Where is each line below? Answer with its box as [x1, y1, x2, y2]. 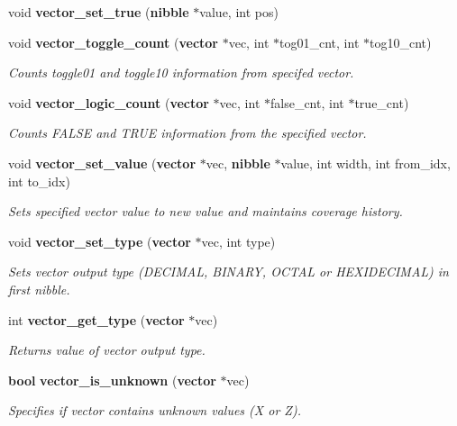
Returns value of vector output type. [8, 340, 206, 359]
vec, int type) [201, 231, 276, 250]
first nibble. [8, 279, 70, 298]
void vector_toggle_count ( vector [8, 32, 218, 51]
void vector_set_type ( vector [8, 231, 191, 250]
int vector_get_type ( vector [8, 310, 185, 329]
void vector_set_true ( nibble [8, 3, 189, 21]
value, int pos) [199, 3, 279, 21]
